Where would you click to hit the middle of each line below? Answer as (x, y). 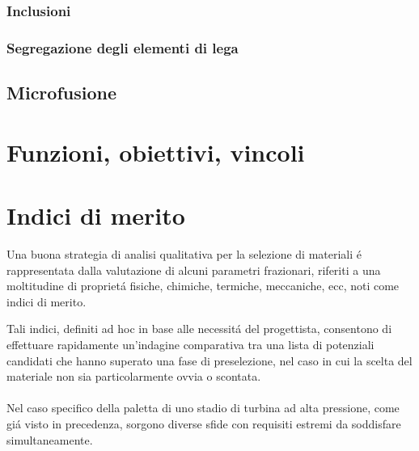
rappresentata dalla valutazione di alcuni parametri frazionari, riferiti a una (194, 270)
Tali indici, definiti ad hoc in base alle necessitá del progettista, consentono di (199, 329)
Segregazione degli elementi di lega (123, 47)
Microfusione (61, 93)
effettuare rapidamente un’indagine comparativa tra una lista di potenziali (190, 344)
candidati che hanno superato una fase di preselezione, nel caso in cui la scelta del (209, 360)
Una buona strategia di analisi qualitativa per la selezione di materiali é (184, 253)
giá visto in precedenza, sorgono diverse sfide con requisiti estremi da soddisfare (204, 423)
